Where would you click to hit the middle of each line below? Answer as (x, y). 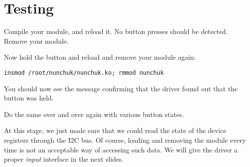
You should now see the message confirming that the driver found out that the (121, 88)
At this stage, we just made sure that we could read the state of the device (115, 130)
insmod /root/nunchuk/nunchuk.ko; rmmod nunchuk (84, 73)
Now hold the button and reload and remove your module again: (100, 57)
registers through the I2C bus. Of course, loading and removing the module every (125, 140)
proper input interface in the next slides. (64, 159)
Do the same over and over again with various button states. (94, 114)
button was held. (29, 98)
